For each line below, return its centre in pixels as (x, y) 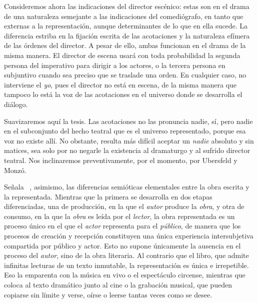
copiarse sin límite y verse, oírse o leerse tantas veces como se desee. (108, 294)
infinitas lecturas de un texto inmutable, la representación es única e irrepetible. (126, 265)
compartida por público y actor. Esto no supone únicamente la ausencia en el (122, 245)
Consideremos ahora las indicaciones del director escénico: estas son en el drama (127, 6)
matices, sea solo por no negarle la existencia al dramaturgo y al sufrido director (127, 150)
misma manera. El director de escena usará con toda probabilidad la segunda (122, 55)
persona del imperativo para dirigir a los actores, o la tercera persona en (115, 65)
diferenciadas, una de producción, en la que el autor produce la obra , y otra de (124, 206)
